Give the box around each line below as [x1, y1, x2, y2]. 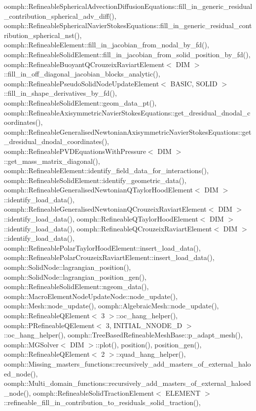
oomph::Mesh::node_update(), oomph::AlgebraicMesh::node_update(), [4, 300, 219, 311]
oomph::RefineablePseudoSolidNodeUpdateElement [4, 78, 159, 88]
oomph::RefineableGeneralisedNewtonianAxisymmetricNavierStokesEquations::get [4, 126, 252, 137]
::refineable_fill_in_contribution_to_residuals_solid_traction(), [4, 397, 201, 408]
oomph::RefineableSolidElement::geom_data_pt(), [4, 97, 157, 108]
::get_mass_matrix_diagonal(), [4, 155, 100, 166]
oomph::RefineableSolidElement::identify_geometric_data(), [4, 175, 186, 185]
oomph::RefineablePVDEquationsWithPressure [4, 146, 146, 156]
